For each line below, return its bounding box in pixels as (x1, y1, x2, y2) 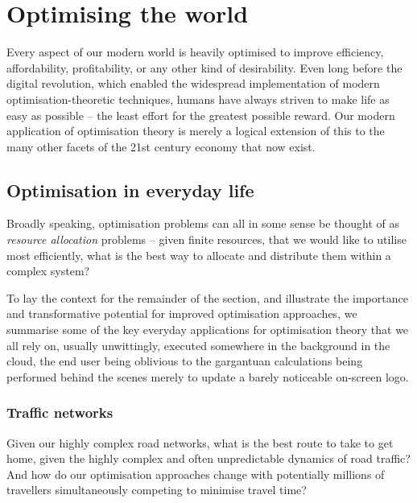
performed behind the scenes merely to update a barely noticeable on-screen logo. (6, 368, 409, 385)
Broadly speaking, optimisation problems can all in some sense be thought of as (6, 215, 400, 232)
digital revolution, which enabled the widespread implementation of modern (6, 75, 380, 92)
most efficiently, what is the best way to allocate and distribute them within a (6, 246, 391, 263)
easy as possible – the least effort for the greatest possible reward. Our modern (6, 106, 395, 123)
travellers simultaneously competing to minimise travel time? (6, 481, 307, 498)
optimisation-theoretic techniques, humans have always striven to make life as (6, 90, 390, 107)
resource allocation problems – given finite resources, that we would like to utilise (6, 231, 407, 248)
